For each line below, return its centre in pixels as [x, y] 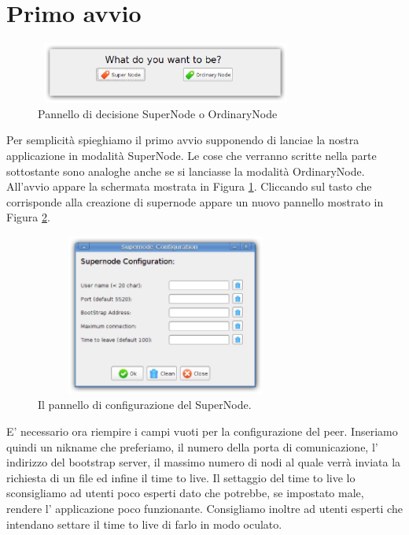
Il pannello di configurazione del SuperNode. [145, 405]
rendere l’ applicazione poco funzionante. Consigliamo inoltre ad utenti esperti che [204, 509]
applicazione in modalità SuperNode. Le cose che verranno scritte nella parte [192, 155]
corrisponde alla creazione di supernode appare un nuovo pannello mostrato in [195, 201]
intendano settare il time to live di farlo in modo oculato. [144, 524]
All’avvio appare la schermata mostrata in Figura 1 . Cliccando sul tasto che [189, 186]
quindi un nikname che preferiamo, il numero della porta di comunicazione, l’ [192, 446]
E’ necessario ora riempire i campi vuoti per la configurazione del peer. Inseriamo [202, 431]
